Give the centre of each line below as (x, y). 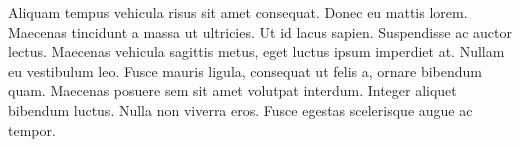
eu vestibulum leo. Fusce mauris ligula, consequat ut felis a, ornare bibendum (245, 70)
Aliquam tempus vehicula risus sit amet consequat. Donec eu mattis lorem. (238, 12)
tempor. (32, 129)
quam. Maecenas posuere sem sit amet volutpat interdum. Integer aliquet (232, 90)
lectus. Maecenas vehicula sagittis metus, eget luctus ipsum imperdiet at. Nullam (256, 51)
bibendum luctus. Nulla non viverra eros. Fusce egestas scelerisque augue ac (240, 109)
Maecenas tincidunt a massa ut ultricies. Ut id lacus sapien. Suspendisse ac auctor (260, 31)
